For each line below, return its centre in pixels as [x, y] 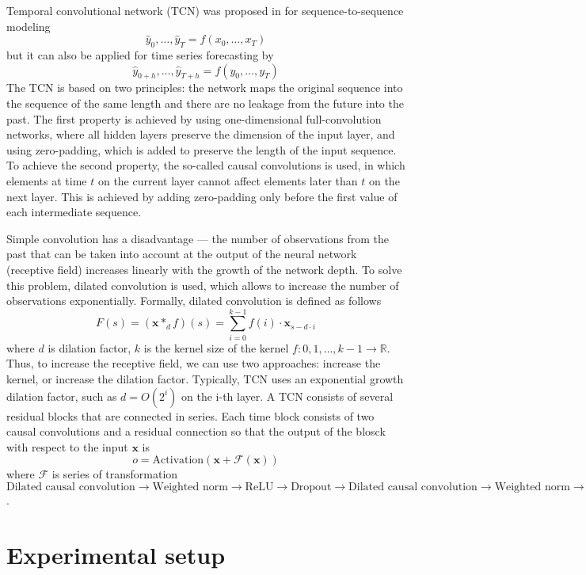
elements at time [47, 180]
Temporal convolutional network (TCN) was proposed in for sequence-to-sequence [205, 10]
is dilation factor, [89, 347]
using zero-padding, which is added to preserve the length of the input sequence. [202, 149]
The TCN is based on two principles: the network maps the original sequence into [205, 88]
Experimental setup [116, 554]
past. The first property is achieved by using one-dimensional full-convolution [194, 118]
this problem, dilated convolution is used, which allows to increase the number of [203, 285]
